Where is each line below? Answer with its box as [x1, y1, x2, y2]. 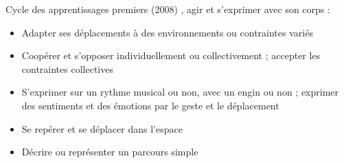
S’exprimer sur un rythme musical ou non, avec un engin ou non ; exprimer [21, 85, 339, 99]
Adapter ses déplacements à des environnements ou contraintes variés [21, 25, 313, 39]
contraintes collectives [21, 61, 113, 76]
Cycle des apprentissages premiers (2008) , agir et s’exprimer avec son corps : [5, 2, 330, 16]
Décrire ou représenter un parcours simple [21, 144, 198, 159]
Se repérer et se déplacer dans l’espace [21, 121, 183, 135]
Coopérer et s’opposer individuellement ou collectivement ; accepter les [21, 48, 321, 63]
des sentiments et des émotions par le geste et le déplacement [21, 98, 279, 112]
